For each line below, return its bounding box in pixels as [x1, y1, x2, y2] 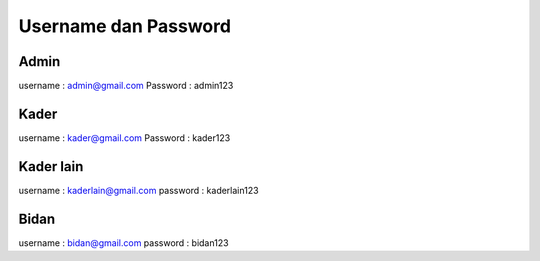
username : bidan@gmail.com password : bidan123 [18, 236, 229, 249]
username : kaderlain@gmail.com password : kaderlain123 [18, 184, 259, 196]
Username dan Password [18, 15, 232, 37]
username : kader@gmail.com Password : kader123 [18, 131, 231, 144]
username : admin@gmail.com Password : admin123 [18, 80, 234, 92]
